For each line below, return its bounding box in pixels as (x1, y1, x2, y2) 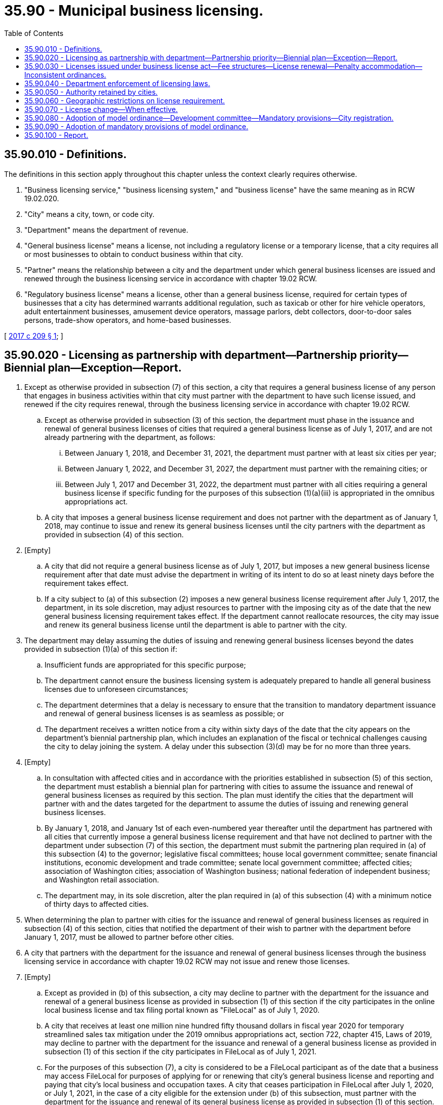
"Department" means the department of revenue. (24, 225, 188, 234)
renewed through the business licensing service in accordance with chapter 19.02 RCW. (24, 274, 317, 283)
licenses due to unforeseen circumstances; (45, 685, 188, 694)
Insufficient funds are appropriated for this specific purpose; (45, 660, 246, 670)
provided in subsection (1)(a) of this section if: (24, 645, 177, 654)
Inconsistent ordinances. (24, 70, 106, 79)
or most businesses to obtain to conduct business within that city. (24, 249, 244, 259)
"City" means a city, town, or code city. (24, 209, 155, 218)
